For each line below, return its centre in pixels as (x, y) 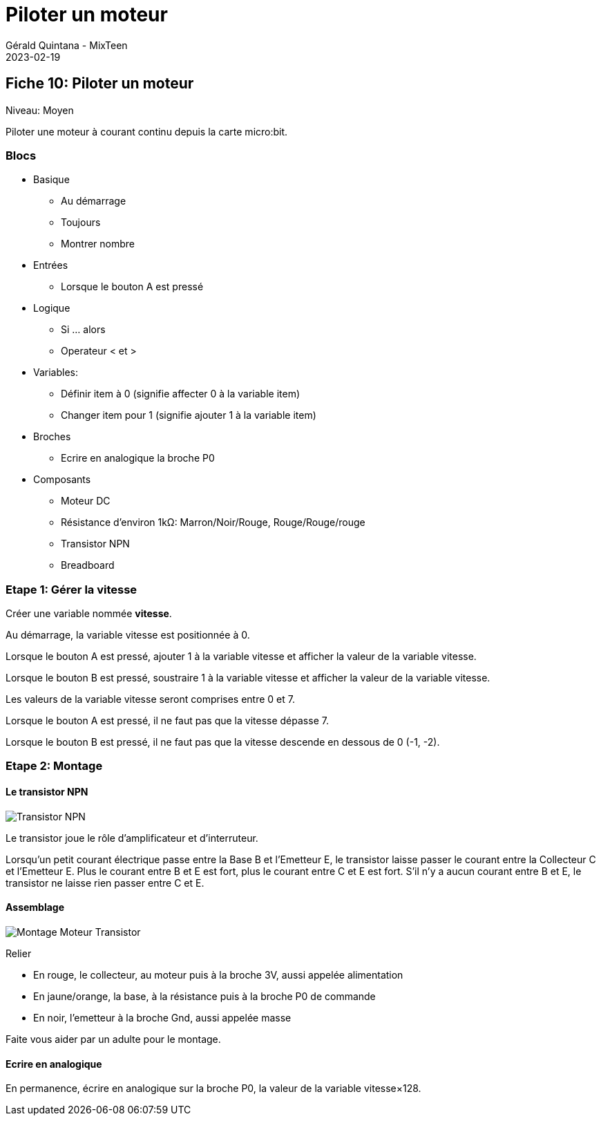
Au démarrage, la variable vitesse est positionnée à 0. (128, 635)
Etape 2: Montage (54, 766)
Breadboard (88, 565)
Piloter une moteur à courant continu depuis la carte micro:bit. (147, 131)
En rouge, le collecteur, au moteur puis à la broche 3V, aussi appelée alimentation (218, 974)
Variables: (56, 373)
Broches (52, 437)
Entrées (51, 265)
